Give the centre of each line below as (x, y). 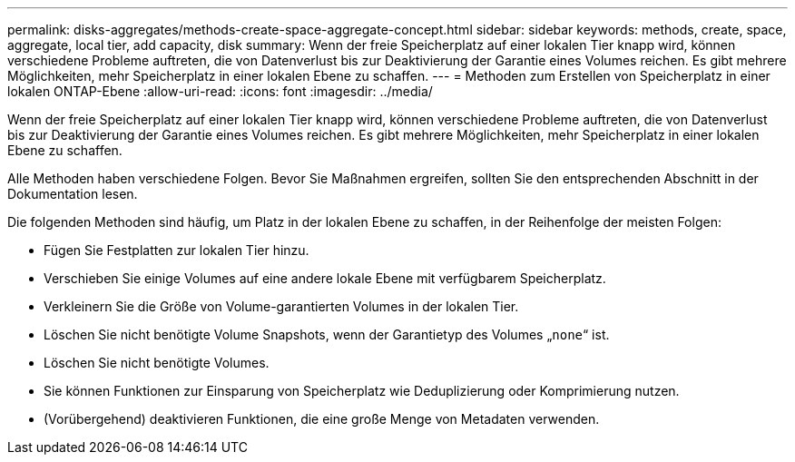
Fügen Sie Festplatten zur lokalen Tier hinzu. (177, 250)
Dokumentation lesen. (73, 194)
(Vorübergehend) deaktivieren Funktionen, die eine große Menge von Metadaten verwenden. (322, 419)
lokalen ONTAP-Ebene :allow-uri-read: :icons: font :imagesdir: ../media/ (220, 91)
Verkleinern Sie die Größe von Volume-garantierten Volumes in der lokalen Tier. (281, 306)
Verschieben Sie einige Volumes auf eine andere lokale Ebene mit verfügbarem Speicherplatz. (325, 278)
